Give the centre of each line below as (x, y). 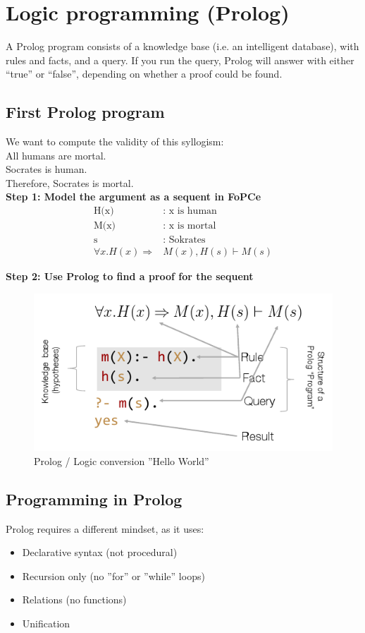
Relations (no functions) (74, 599)
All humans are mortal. (56, 155)
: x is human (190, 211)
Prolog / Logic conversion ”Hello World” (122, 460)
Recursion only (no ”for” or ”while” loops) (113, 575)
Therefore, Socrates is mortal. (70, 182)
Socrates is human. (47, 169)
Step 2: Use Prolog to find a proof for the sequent (130, 276)
